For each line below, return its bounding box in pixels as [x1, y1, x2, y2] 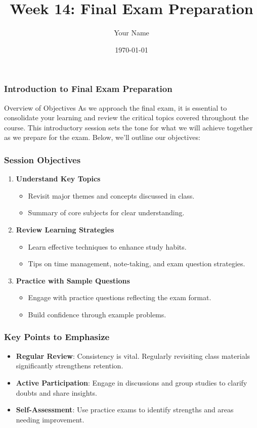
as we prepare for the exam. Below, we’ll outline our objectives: [4, 132, 200, 142]
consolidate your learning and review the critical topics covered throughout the [4, 112, 249, 123]
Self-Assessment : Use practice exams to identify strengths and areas [16, 404, 234, 415]
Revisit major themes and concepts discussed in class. [28, 190, 195, 201]
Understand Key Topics [16, 173, 101, 184]
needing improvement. [16, 414, 84, 424]
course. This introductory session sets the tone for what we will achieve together [4, 122, 253, 132]
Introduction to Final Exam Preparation [4, 82, 173, 95]
